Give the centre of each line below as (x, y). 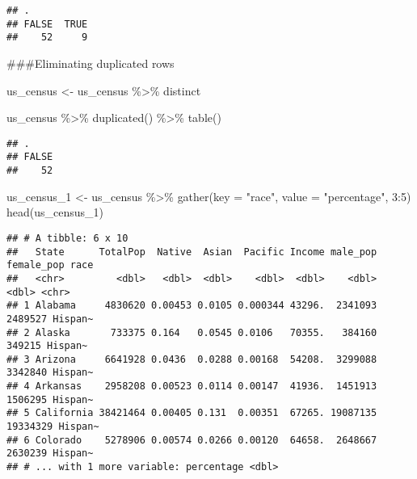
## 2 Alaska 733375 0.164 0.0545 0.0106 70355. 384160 (192, 332)
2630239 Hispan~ (50, 454)
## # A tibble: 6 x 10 (67, 238)
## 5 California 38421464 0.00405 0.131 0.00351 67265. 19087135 (192, 413)
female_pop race (50, 265)
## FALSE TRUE (47, 24)
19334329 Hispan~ (53, 427)
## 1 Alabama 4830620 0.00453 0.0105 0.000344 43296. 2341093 (192, 306)
